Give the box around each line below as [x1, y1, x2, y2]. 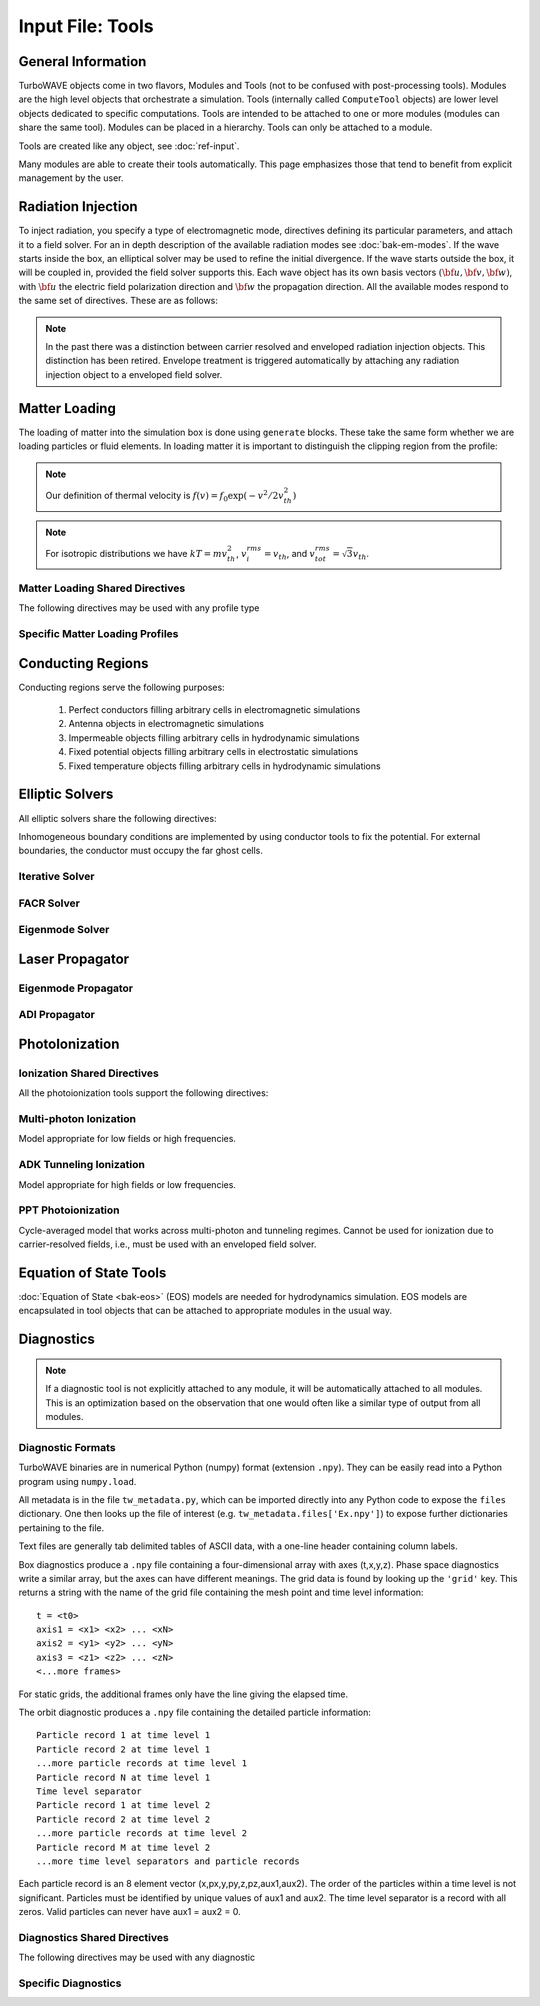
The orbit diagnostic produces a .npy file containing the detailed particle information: [18, 1706, 372, 1719]
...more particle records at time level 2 [36, 1828, 248, 1839]
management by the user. [18, 172, 124, 184]
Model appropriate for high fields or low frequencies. [18, 1178, 237, 1190]
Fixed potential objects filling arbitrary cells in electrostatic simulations [68, 746, 359, 758]
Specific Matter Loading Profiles [18, 627, 179, 640]
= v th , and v [263, 547, 316, 562]
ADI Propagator [18, 1008, 95, 1022]
